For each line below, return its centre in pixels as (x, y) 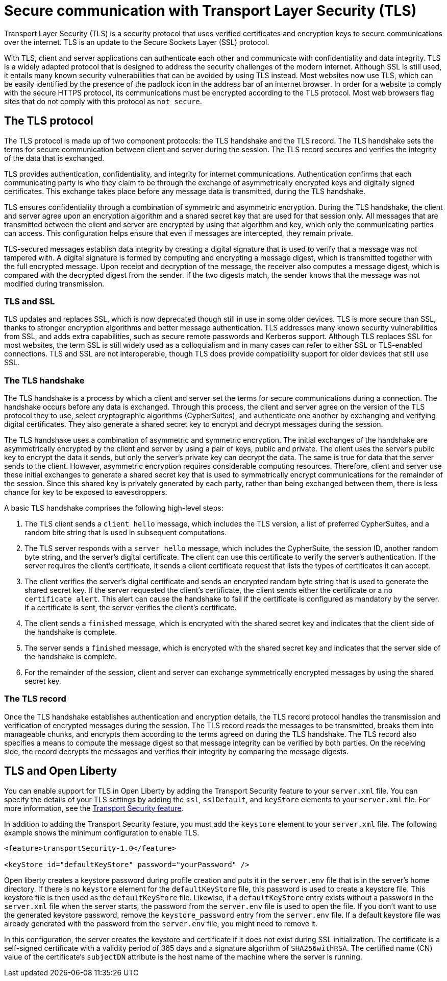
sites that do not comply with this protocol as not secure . (103, 101)
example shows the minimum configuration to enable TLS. (102, 832)
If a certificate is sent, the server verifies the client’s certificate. (131, 608)
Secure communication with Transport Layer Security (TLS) (210, 11)
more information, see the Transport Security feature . (94, 808)
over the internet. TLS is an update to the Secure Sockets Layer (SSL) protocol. (137, 42)
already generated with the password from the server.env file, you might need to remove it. (161, 923)
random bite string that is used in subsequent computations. (126, 533)
